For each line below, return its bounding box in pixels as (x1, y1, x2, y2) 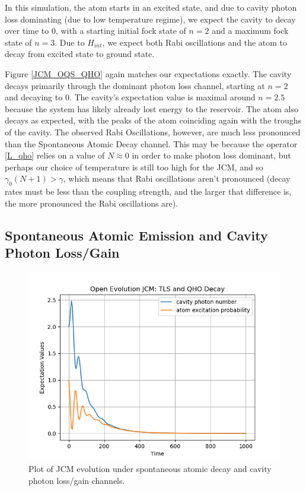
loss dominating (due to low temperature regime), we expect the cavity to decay (5, 12, 296, 25)
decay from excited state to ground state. (5, 47, 155, 60)
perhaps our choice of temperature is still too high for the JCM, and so (5, 160, 263, 173)
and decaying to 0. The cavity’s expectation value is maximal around (5, 91, 256, 103)
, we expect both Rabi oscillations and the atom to (102, 36, 288, 48)
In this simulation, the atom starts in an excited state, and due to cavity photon (5, 1, 297, 13)
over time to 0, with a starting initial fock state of (5, 24, 186, 37)
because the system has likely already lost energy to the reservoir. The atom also (5, 102, 298, 115)
